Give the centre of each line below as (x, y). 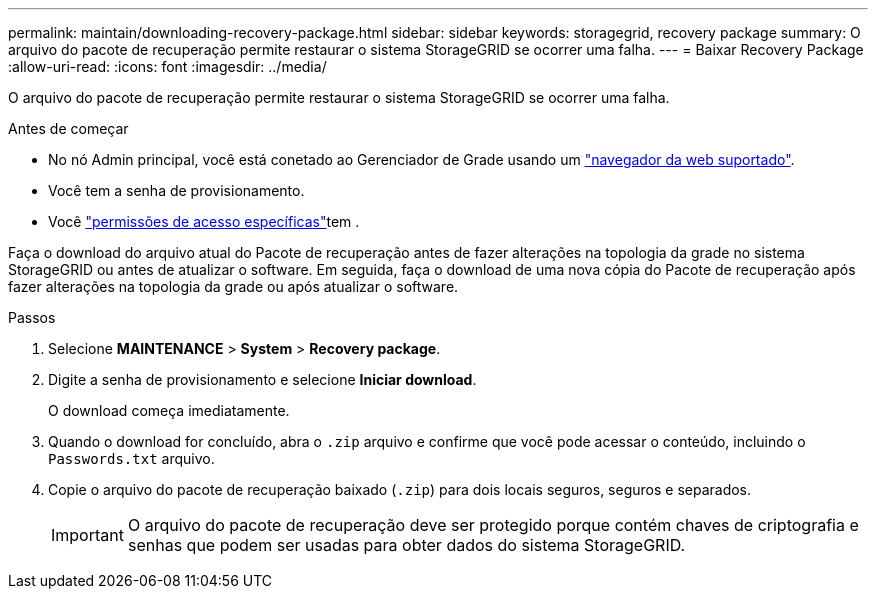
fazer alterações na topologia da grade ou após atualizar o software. (233, 286)
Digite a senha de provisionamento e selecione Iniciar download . (262, 379)
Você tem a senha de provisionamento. (176, 190)
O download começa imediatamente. (169, 410)
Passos (32, 317)
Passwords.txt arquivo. (131, 458)
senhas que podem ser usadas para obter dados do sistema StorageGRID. (406, 545)
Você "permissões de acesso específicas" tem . (204, 221)
